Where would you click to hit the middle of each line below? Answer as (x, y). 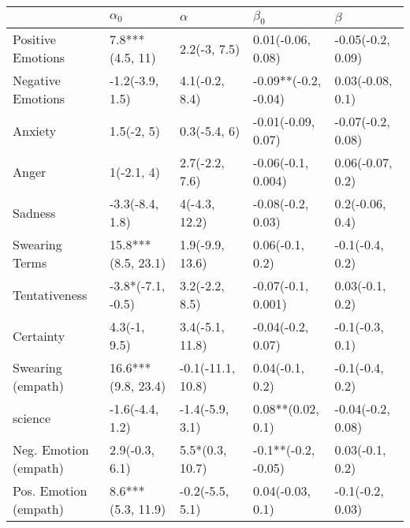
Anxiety (35, 130)
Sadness (34, 212)
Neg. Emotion (51, 450)
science (32, 418)
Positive (34, 39)
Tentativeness (50, 294)
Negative (37, 81)
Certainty (39, 335)
